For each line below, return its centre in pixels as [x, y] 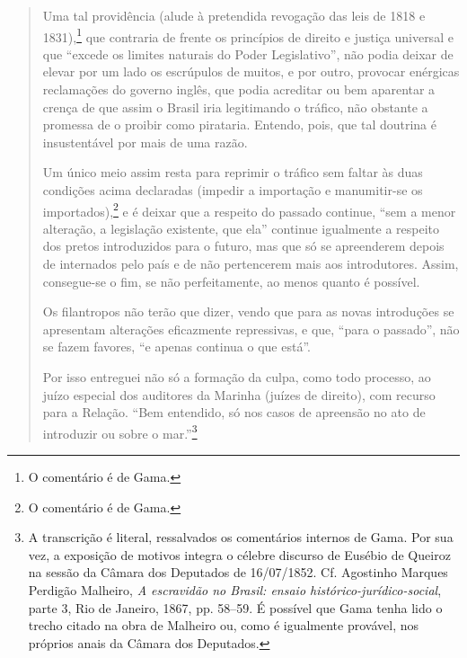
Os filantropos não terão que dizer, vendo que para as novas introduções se [248, 311]
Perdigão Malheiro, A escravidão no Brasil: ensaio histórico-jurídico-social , [235, 590]
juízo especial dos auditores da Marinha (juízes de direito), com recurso [239, 394]
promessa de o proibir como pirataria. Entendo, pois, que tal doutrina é [239, 124]
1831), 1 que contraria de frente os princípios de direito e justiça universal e [248, 35]
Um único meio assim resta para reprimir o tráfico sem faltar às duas [233, 172]
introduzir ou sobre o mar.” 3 [120, 431]
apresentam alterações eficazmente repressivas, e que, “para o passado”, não [251, 329]
